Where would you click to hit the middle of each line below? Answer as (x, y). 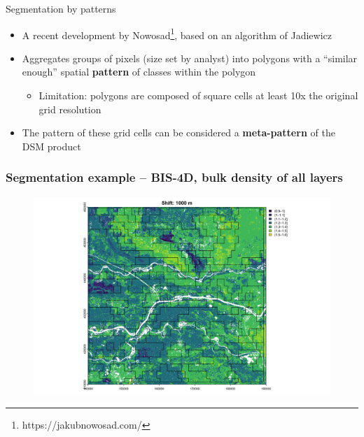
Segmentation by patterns (61, 8)
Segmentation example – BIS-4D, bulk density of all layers (174, 177)
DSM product (51, 146)
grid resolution (70, 109)
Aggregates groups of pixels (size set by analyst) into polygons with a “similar (190, 58)
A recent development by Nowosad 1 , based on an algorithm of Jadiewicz (177, 34)
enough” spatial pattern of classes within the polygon (139, 72)
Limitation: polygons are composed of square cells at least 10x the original (198, 95)
